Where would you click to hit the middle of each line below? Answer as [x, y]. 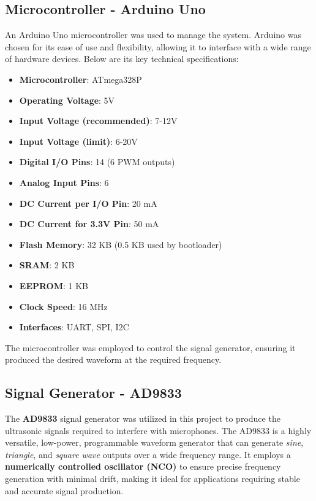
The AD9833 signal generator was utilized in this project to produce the [143, 418]
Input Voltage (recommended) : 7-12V [98, 121]
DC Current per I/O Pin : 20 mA [88, 203]
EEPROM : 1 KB [54, 285]
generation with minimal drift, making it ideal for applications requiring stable [152, 479]
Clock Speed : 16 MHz [63, 306]
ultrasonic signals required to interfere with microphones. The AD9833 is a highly [158, 430]
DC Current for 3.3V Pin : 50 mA [89, 224]
